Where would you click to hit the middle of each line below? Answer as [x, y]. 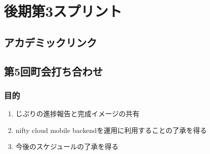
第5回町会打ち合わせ [54, 71]
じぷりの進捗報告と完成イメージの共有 [77, 114]
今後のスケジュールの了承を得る [67, 146]
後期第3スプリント [63, 11]
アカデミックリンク [50, 42]
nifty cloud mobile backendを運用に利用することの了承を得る [111, 130]
